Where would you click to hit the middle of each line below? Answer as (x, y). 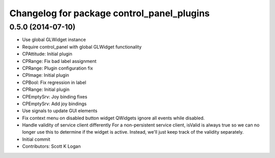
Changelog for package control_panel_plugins (109, 13)
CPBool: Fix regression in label (54, 82)
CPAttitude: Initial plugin (47, 54)
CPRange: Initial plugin (46, 89)
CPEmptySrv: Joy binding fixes (55, 97)
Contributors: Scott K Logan (51, 146)
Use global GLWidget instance (54, 40)
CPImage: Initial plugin (46, 75)
